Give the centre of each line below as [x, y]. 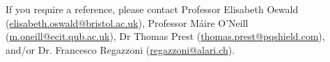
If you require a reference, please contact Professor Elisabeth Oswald [152, 9]
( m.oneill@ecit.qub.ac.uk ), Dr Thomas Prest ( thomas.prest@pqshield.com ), [165, 36]
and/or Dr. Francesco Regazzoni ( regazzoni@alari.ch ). [120, 49]
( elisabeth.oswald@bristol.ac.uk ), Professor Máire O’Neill [127, 22]
